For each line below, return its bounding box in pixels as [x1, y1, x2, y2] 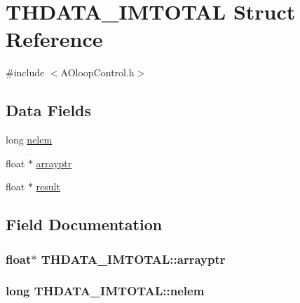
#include [6, 65, 45, 80]
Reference [6, 24, 103, 53]
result [36, 179, 60, 194]
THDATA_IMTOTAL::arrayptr [41, 250, 226, 267]
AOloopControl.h [60, 65, 135, 80]
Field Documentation [6, 213, 163, 235]
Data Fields [6, 99, 92, 121]
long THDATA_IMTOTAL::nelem [6, 282, 205, 300]
